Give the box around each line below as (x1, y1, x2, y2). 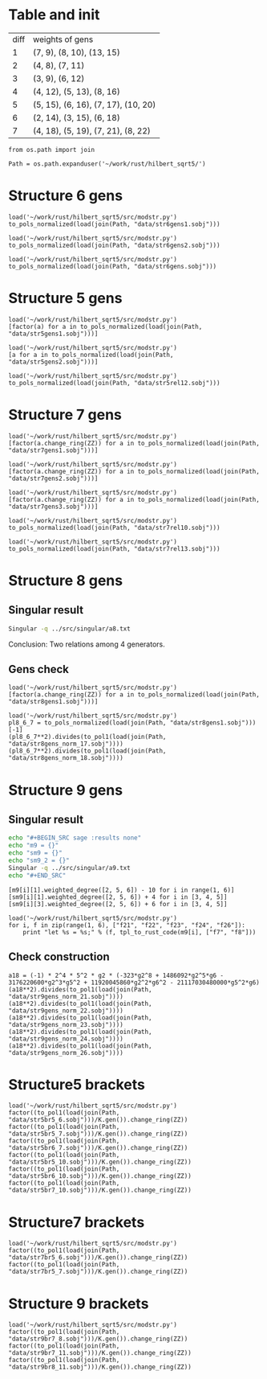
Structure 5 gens (8, 289, 123, 307)
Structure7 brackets (8, 1213, 145, 1231)
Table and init (8, 6, 100, 24)
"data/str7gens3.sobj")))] (8, 503, 99, 511)
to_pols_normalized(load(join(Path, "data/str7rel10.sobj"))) (8, 523, 220, 531)
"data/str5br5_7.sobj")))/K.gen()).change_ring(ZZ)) (8, 1130, 188, 1139)
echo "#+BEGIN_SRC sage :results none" (8, 834, 142, 842)
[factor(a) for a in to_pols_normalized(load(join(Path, (8, 322, 203, 330)
